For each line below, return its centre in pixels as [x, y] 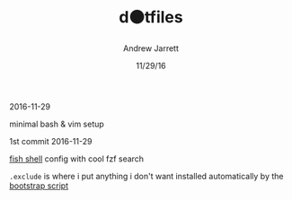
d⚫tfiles [151, 17]
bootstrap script [39, 186]
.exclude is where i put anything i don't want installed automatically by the [146, 176]
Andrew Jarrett [151, 48]
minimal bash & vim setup [57, 124]
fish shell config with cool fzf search [77, 159]
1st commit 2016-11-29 [51, 141]
